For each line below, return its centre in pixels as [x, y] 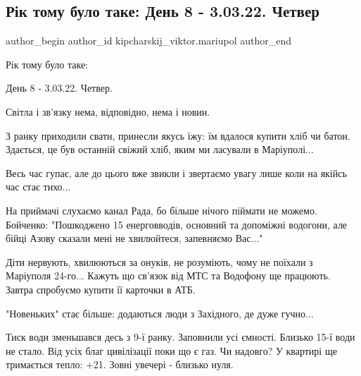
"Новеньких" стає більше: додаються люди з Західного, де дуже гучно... [160, 313]
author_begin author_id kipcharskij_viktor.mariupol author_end [149, 41]
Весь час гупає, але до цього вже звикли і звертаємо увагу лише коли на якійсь [176, 172]
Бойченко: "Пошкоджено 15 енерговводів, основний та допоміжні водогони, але [177, 224]
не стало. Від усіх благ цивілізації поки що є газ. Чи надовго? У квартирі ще [171, 350]
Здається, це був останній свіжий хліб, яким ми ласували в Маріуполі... [160, 149]
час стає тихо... [38, 187]
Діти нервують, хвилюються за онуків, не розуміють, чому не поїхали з [159, 261]
